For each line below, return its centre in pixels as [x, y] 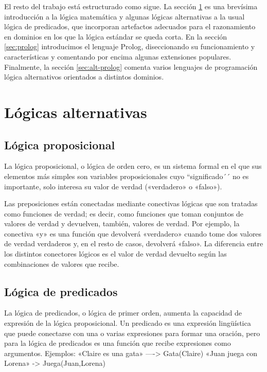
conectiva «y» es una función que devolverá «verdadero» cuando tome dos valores [133, 233]
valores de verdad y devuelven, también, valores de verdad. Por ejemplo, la [122, 223]
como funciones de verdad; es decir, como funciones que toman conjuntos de [124, 213]
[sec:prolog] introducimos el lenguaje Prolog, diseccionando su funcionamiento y [130, 46]
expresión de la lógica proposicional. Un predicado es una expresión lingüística [128, 323]
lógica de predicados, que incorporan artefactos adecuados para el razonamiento [130, 26]
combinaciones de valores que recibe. [62, 263]
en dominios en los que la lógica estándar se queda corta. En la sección [116, 36]
